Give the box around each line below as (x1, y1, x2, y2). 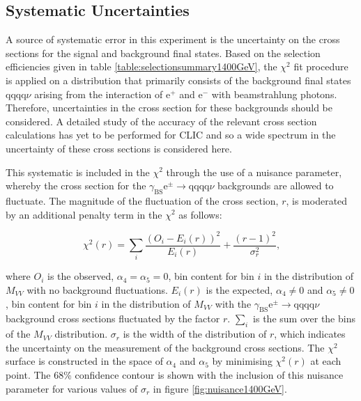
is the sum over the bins (253, 311, 355, 326)
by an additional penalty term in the (6, 207, 162, 221)
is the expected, (206, 283, 273, 297)
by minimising (212, 354, 272, 368)
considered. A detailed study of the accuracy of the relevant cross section (6, 113, 317, 128)
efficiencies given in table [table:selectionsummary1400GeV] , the (6, 59, 277, 74)
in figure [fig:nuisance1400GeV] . (153, 381, 287, 395)
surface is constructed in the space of (6, 354, 163, 368)
